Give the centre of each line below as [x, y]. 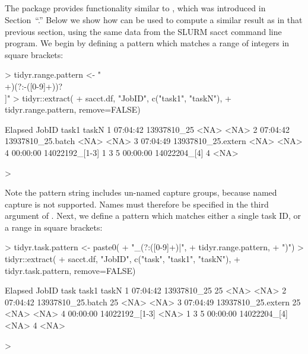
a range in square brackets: [54, 227]
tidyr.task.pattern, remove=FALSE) [70, 270]
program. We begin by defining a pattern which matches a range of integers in [147, 43]
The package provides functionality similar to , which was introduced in [135, 8]
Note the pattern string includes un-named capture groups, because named [141, 192]
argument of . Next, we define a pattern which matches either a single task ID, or [153, 216]
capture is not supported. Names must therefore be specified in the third [137, 204]
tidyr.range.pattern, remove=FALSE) [73, 109]
